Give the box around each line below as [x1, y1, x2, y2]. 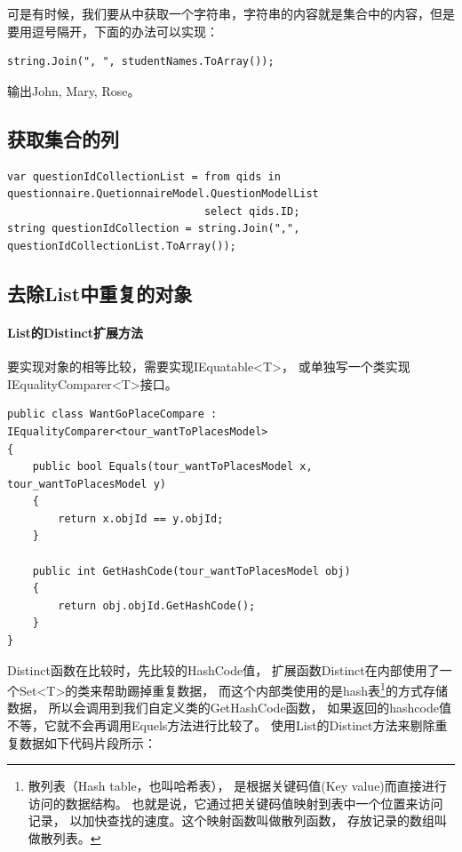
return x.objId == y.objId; [58, 512, 224, 525]
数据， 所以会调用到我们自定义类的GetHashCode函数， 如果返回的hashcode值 [7, 698, 451, 717]
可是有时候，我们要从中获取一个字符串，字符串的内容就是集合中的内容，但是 [7, 4, 455, 22]
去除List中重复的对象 [7, 279, 193, 307]
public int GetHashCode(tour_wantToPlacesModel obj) [32, 564, 351, 577]
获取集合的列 [7, 124, 119, 152]
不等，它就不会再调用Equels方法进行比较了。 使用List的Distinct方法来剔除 [7, 716, 435, 735]
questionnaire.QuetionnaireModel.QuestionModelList [7, 187, 319, 201]
